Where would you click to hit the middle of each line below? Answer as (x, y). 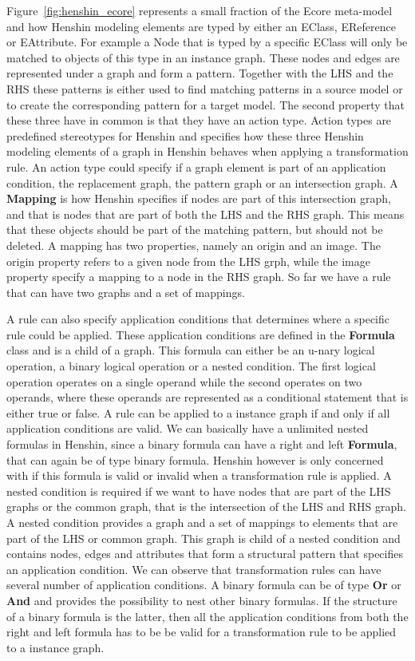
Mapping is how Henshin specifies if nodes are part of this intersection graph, (199, 198)
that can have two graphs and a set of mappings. (126, 292)
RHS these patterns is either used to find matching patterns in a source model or (205, 88)
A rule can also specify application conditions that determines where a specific (198, 319)
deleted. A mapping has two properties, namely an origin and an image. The (194, 245)
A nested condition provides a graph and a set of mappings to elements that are (202, 522)
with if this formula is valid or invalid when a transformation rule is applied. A (199, 475)
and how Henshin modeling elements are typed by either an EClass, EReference (201, 26)
